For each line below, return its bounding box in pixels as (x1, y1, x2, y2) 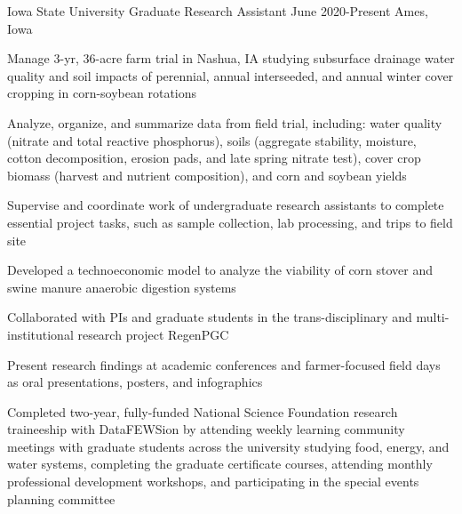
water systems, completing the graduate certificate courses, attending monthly (7, 454, 433, 473)
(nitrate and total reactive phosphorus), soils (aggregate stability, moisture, (7, 131, 417, 149)
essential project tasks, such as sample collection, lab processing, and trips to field (7, 213, 453, 231)
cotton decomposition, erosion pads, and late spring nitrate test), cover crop (7, 149, 421, 167)
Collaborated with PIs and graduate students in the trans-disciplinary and (7, 308, 412, 326)
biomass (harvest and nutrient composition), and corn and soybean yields (7, 165, 407, 184)
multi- (416, 308, 450, 326)
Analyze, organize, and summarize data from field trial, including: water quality (7, 113, 442, 132)
